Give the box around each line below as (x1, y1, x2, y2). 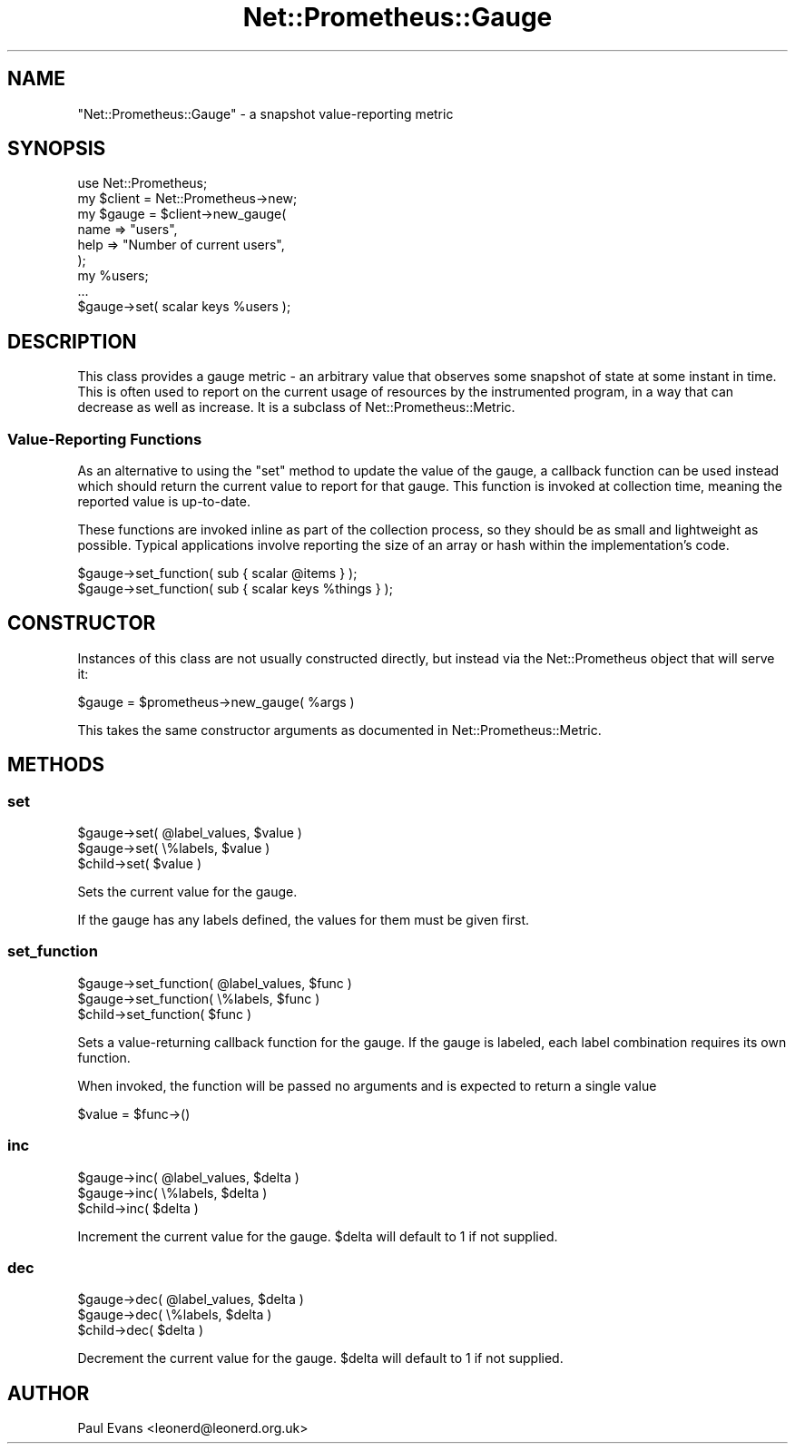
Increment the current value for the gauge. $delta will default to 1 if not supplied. (77, 1228, 558, 1244)
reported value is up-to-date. (77, 494, 250, 510)
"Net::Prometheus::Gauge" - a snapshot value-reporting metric (77, 105, 454, 122)
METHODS (7, 753, 105, 777)
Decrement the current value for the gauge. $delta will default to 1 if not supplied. (77, 1350, 564, 1367)
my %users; (77, 268, 149, 284)
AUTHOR (7, 1381, 90, 1405)
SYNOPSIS (7, 137, 106, 161)
